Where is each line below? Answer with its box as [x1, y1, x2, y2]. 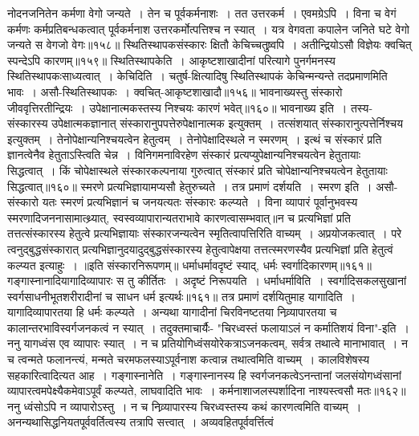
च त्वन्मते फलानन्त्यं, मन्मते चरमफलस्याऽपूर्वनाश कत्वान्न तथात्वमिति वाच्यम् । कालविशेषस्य [7, 351, 370, 368]
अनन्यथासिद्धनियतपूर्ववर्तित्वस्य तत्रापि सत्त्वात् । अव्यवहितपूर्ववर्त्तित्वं [7, 414, 274, 430]
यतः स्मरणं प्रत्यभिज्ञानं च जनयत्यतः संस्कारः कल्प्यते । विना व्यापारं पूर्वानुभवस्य [42, 194, 358, 210]
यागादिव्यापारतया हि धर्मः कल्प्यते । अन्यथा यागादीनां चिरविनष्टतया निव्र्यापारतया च [7, 304, 337, 320]
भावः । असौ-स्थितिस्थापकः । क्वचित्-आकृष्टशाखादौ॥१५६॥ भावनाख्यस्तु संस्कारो [7, 83, 343, 100]
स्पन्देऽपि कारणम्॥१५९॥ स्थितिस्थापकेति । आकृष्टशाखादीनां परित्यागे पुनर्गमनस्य [7, 51, 336, 68]
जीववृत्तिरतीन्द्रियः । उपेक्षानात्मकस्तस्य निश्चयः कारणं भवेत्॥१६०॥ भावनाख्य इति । [7, 99, 348, 116]
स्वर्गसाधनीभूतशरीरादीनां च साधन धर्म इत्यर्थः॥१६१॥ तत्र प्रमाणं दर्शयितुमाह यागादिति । [7, 287, 356, 304]
